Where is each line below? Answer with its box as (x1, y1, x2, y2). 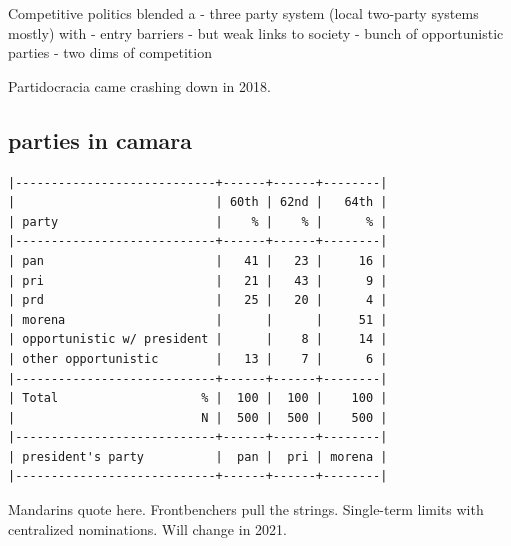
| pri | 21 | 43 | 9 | (8, 273, 388, 288)
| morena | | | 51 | (8, 312, 388, 327)
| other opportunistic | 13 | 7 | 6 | (8, 351, 388, 366)
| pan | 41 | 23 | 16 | (8, 253, 388, 268)
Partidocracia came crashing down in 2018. (8, 75, 271, 96)
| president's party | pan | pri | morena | (8, 449, 388, 464)
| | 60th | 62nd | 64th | (8, 195, 388, 210)
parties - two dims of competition (8, 42, 212, 63)
